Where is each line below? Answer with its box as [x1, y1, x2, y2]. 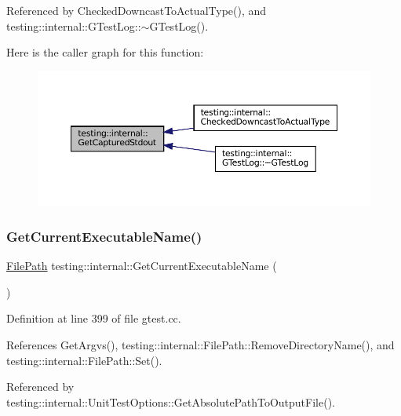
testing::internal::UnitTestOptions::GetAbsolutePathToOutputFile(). [6, 393, 335, 410]
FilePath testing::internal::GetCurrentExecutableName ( [6, 257, 277, 274]
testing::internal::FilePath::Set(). [6, 352, 162, 368]
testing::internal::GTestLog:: [6, 17, 141, 34]
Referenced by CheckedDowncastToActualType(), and [6, 2, 267, 18]
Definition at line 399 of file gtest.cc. [6, 310, 181, 327]
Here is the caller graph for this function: [6, 44, 204, 60]
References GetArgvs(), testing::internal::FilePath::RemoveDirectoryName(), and [6, 337, 395, 353]
